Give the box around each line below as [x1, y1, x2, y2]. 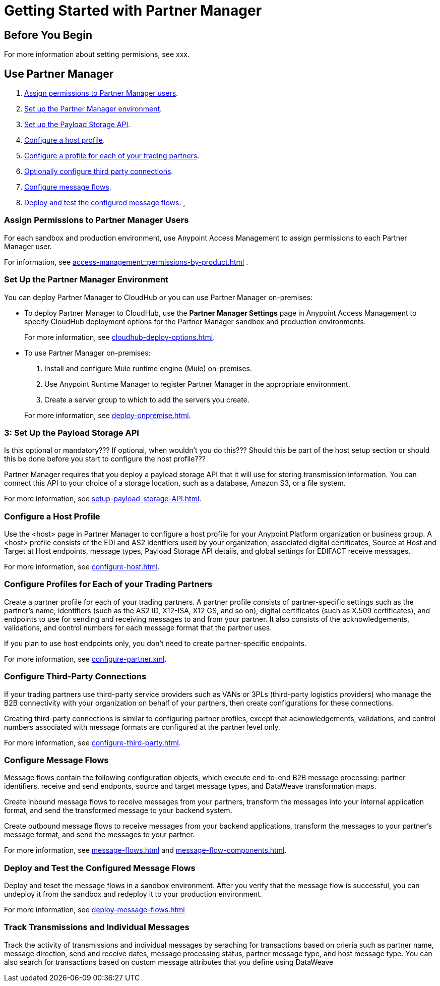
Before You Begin [4, 28, 93, 41]
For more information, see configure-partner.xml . [4, 654, 167, 663]
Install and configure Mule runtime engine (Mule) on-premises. [44, 364, 253, 373]
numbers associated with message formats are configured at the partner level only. [4, 722, 280, 731]
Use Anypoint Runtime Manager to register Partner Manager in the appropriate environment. [44, 379, 350, 388]
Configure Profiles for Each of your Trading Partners [4, 579, 213, 590]
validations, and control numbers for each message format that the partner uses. [4, 623, 272, 632]
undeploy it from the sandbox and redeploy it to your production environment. [4, 890, 262, 899]
